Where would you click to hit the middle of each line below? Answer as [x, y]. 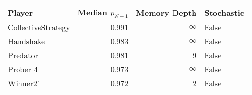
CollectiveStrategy [39, 27]
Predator [23, 55]
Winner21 [25, 83]
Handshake [27, 41]
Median [93, 12]
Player [20, 12]
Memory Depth [166, 12]
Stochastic [224, 12]
